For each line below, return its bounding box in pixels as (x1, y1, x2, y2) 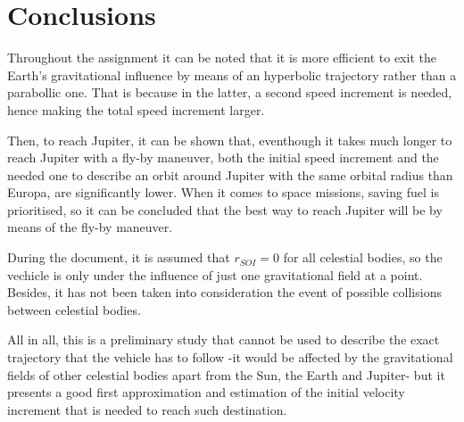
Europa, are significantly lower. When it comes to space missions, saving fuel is (7, 183, 439, 202)
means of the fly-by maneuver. (7, 218, 173, 236)
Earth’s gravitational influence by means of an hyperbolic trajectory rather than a (7, 65, 457, 84)
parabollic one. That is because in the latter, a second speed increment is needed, (7, 83, 452, 102)
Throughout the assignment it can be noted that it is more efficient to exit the (7, 48, 436, 67)
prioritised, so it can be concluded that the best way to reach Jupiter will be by (7, 200, 443, 219)
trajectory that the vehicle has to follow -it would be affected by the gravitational (7, 348, 453, 367)
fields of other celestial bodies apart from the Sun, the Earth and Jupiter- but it (7, 365, 445, 384)
